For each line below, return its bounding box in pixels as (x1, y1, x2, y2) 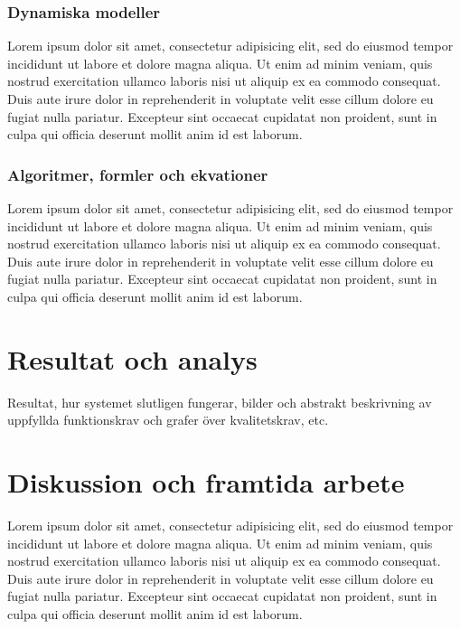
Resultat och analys (7, 340, 258, 377)
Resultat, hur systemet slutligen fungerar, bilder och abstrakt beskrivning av (7, 392, 432, 411)
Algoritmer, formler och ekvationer (7, 163, 268, 185)
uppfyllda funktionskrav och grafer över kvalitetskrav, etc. (7, 410, 329, 429)
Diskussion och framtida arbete (7, 464, 405, 501)
